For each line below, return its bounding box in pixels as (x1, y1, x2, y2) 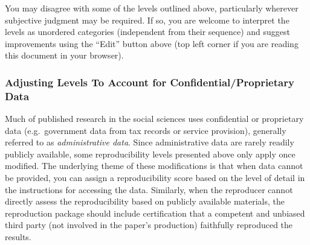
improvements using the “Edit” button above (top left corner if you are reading (5, 37, 299, 49)
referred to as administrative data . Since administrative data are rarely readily (5, 136, 294, 148)
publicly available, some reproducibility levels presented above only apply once (5, 147, 295, 160)
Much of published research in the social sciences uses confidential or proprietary (5, 112, 304, 125)
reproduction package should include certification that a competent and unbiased (5, 206, 305, 219)
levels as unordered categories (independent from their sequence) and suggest (5, 25, 290, 38)
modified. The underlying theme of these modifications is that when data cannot (5, 159, 303, 172)
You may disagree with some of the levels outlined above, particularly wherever (5, 2, 299, 14)
